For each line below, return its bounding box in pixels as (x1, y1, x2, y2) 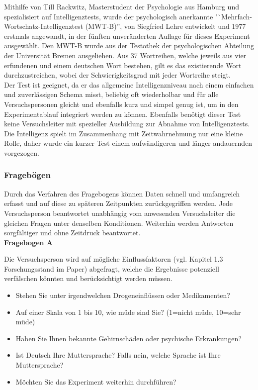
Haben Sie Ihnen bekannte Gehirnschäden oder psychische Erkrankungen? (15, 333, 242, 343)
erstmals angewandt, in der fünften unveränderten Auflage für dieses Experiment (4, 30, 250, 41)
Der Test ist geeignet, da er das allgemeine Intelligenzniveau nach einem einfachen (4, 79, 254, 90)
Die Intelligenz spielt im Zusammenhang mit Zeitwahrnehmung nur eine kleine (4, 128, 243, 138)
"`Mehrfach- (215, 11, 252, 21)
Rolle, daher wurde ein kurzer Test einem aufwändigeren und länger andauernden (4, 138, 253, 148)
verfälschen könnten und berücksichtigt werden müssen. (4, 273, 172, 284)
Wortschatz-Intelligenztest (4, 21, 84, 31)
